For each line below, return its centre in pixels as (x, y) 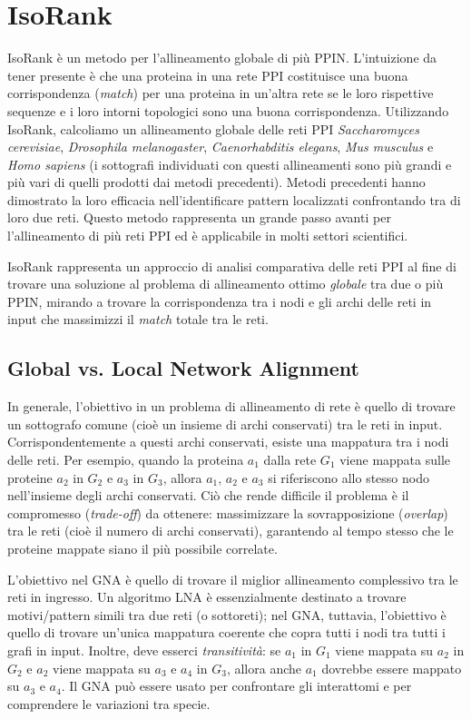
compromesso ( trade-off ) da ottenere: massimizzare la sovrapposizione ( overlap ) (228, 512)
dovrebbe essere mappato (392, 668)
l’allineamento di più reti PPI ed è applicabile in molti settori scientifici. (208, 236)
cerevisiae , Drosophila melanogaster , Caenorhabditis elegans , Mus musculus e (221, 147)
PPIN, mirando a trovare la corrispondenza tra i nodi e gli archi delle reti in (220, 301)
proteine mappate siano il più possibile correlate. (142, 548)
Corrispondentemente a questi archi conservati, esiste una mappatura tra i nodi (228, 442)
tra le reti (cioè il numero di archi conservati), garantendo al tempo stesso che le (231, 531)
